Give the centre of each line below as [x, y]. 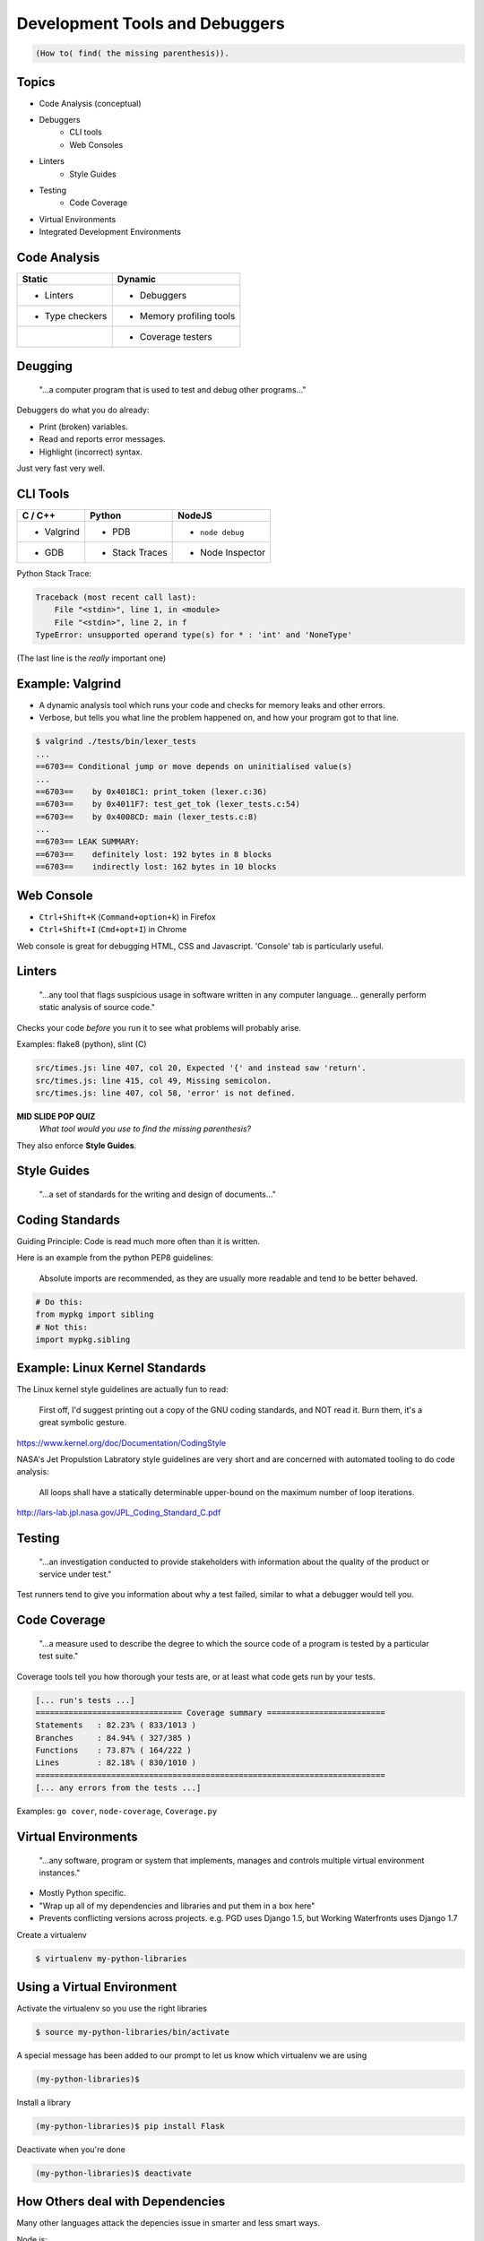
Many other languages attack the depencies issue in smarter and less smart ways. [169, 2223]
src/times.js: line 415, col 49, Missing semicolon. [154, 1081]
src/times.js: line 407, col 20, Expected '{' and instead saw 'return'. [201, 1068]
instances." [60, 1873]
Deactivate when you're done [71, 2149]
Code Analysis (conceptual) [91, 103]
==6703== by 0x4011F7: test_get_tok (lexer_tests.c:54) [168, 804]
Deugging [45, 366]
